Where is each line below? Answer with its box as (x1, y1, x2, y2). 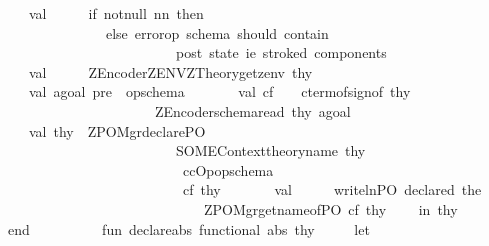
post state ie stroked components (175, 42, 387, 63)
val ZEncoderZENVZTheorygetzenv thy (28, 61, 313, 82)
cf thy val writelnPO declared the (182, 179, 482, 200)
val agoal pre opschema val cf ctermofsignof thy (28, 81, 411, 102)
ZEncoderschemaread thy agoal (154, 100, 351, 121)
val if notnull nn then (28, 3, 204, 23)
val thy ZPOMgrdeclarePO (28, 120, 206, 141)
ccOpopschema (182, 159, 274, 180)
